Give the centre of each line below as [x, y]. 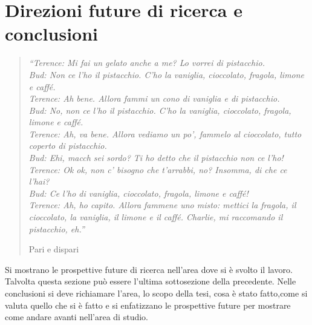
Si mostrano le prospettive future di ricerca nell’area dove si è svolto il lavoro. [149, 269]
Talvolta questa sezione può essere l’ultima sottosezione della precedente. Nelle [151, 281]
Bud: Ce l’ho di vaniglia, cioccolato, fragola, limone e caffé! [138, 193]
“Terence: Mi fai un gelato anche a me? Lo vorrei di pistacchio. [147, 63]
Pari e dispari [54, 249]
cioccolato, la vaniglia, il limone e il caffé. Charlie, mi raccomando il [156, 217]
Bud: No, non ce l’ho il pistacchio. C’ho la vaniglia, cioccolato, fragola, [160, 110]
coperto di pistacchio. [68, 146]
